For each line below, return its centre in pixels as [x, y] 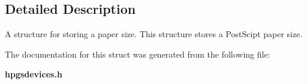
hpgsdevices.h [34, 74]
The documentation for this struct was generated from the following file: [138, 54]
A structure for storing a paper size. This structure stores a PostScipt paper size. [154, 34]
